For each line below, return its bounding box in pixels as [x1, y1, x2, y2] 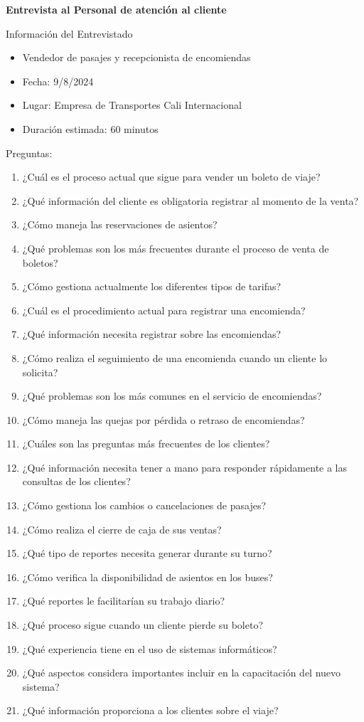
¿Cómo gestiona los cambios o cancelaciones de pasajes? [22, 498, 267, 513]
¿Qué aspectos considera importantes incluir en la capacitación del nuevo [22, 665, 341, 680]
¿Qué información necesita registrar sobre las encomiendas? [22, 327, 282, 341]
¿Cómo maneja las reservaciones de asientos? [22, 217, 218, 232]
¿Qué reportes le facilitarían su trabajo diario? [22, 593, 225, 608]
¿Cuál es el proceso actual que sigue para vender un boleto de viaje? [22, 169, 321, 184]
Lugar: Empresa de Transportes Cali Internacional [22, 97, 242, 112]
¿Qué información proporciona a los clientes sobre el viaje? [22, 703, 279, 718]
